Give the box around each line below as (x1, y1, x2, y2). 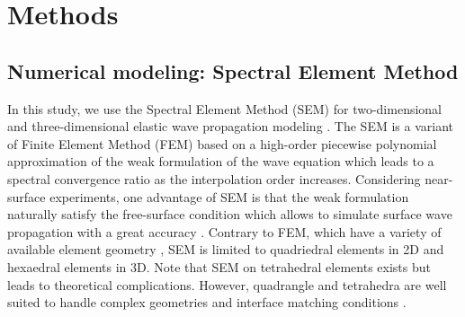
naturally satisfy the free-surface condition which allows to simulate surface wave (7, 205, 452, 224)
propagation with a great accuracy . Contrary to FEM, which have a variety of (7, 222, 442, 241)
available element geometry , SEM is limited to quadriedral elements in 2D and (7, 240, 444, 259)
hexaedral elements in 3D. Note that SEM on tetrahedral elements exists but (7, 257, 431, 276)
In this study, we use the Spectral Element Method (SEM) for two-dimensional (7, 99, 443, 118)
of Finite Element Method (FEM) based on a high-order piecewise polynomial (7, 134, 437, 153)
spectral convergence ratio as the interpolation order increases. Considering (7, 169, 421, 188)
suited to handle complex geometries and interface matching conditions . (7, 293, 407, 312)
